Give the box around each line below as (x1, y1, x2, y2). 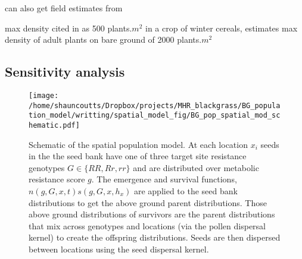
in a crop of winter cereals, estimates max (145, 21, 298, 34)
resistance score (29, 173, 85, 185)
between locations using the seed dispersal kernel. (29, 242, 209, 255)
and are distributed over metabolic (133, 161, 259, 173)
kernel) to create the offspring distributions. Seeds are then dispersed (29, 231, 281, 244)
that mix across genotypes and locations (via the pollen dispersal (29, 219, 266, 232)
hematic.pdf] (29, 121, 80, 129)
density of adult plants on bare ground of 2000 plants (5, 33, 200, 46)
